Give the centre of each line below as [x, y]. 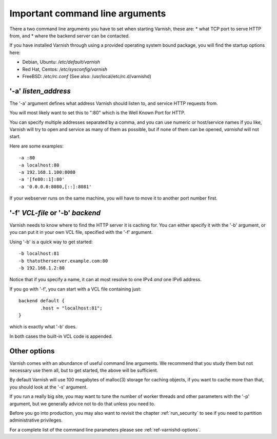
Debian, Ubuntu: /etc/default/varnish [61, 62]
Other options [32, 351]
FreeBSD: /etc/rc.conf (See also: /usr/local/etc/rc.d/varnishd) [87, 76]
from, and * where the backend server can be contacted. [70, 35]
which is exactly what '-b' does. [43, 327]
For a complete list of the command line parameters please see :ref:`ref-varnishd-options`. [105, 430]
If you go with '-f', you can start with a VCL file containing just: [75, 289]
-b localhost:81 [39, 254]
